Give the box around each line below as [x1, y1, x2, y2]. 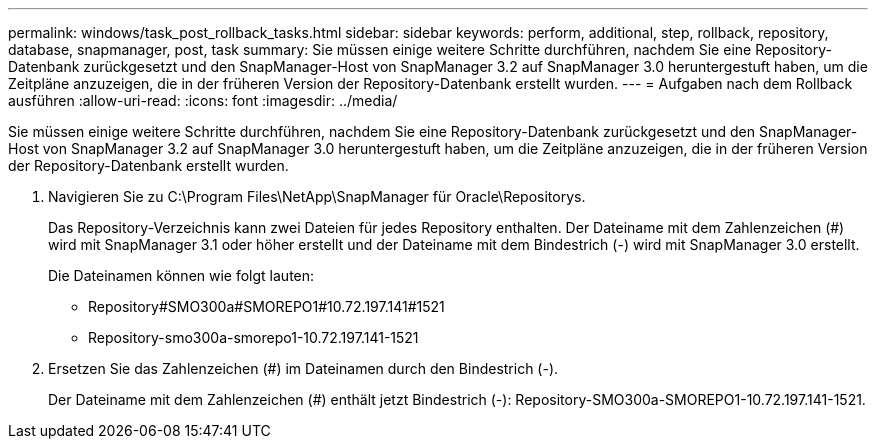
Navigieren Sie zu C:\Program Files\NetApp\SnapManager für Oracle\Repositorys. [48, 188, 586, 205]
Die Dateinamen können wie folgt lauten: [48, 267, 315, 284]
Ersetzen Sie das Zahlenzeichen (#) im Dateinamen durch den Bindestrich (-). [48, 360, 559, 377]
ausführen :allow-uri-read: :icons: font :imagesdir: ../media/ [8, 92, 398, 109]
